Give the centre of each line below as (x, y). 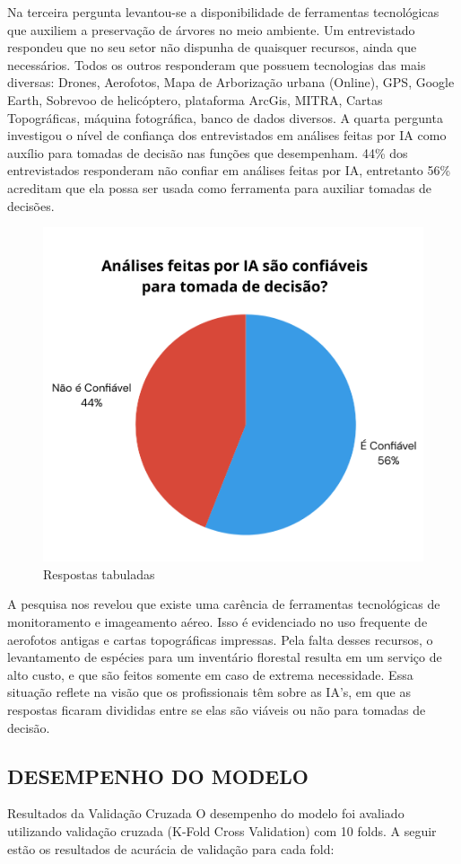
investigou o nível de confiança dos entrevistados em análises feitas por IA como (227, 135)
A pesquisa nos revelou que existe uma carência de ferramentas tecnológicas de (224, 604)
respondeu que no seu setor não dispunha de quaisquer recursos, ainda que (212, 47)
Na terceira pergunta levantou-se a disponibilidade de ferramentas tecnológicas (223, 12)
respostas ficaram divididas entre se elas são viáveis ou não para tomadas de (217, 710)
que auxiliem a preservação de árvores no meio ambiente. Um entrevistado (211, 29)
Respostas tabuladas (99, 573)
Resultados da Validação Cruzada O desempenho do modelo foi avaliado (206, 813)
